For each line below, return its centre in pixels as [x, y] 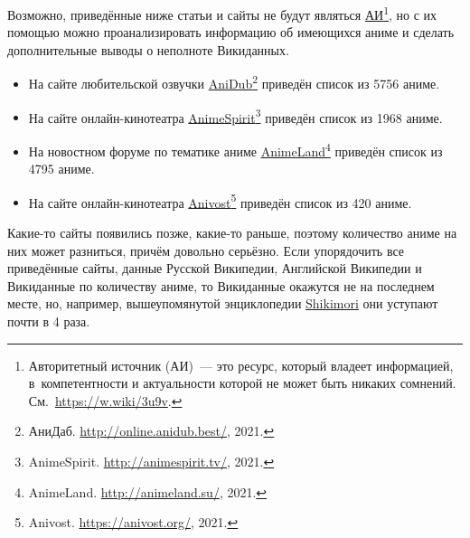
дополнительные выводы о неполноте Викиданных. [148, 49]
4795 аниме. [61, 169]
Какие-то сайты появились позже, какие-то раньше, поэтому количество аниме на [232, 233]
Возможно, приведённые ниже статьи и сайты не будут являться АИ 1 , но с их [222, 13]
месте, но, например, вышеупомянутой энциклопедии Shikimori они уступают [223, 303]
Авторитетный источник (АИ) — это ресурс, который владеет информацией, [241, 365]
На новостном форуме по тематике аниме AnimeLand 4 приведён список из [235, 149]
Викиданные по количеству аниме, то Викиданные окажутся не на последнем [221, 285]
